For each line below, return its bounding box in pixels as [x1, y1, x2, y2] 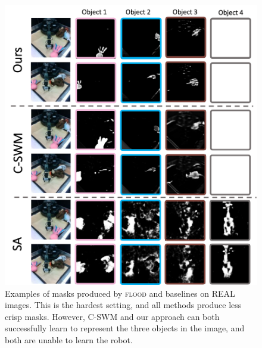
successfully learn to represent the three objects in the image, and [5, 322, 245, 334]
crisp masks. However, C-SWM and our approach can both [5, 310, 220, 322]
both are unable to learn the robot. [5, 333, 133, 346]
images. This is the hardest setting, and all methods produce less [5, 299, 242, 311]
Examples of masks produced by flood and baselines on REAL [5, 287, 235, 299]
